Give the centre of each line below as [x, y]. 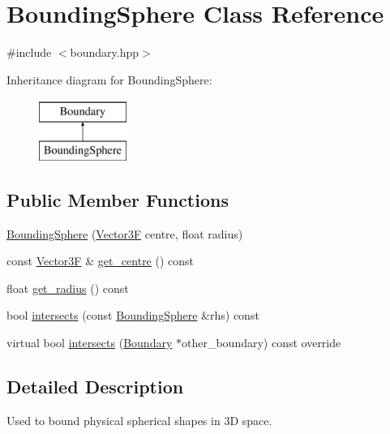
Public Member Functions [118, 199]
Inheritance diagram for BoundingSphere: [109, 79]
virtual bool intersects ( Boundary [90, 343]
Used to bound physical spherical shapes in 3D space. [139, 420]
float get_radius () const [68, 288]
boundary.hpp [105, 52]
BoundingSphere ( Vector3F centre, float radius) [125, 233]
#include [29, 52]
